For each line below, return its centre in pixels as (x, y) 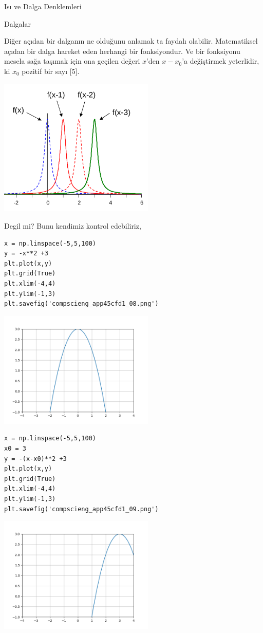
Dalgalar (17, 23)
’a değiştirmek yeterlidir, (221, 61)
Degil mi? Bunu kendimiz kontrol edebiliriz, (73, 226)
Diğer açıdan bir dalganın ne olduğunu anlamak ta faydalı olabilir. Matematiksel (131, 41)
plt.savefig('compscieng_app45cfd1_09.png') (81, 509)
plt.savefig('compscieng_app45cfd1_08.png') (81, 304)
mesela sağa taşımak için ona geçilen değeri (72, 61)
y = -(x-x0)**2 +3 (35, 459)
